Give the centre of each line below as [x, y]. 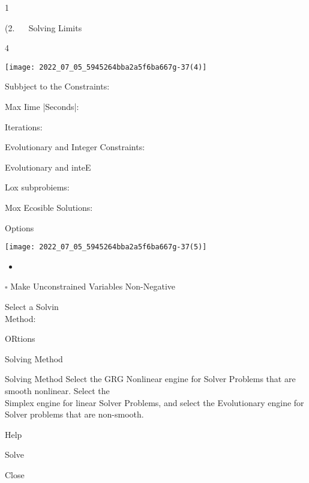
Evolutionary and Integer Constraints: [75, 147]
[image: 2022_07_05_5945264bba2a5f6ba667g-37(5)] [106, 247]
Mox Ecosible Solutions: [49, 207]
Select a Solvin [32, 307]
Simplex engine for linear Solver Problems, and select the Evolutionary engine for [154, 402]
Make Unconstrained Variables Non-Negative [93, 286]
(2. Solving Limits [43, 27]
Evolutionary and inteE [48, 167]
